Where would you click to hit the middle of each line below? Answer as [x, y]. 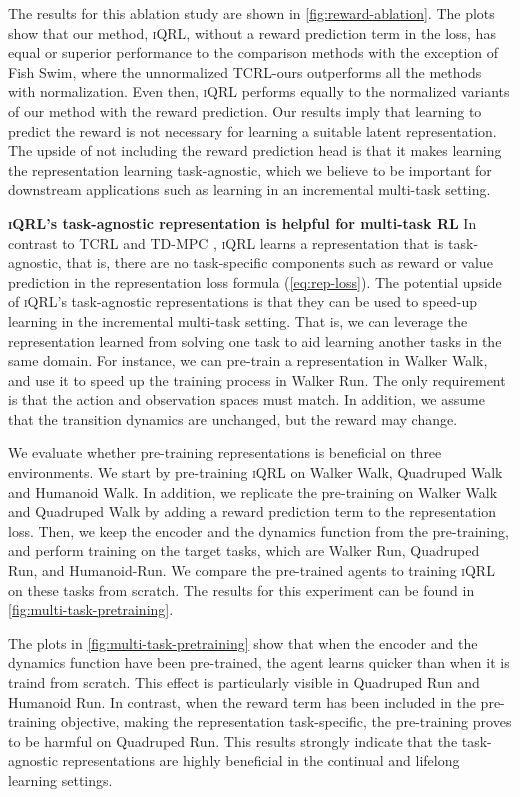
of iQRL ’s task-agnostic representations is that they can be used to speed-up [243, 301]
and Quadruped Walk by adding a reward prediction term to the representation [252, 511]
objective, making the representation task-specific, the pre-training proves [286, 721]
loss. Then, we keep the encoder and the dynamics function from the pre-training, [258, 530]
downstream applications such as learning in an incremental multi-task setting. [249, 189]
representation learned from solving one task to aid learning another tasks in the [255, 340]
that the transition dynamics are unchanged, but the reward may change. [233, 418]
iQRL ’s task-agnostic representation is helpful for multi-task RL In [242, 222]
